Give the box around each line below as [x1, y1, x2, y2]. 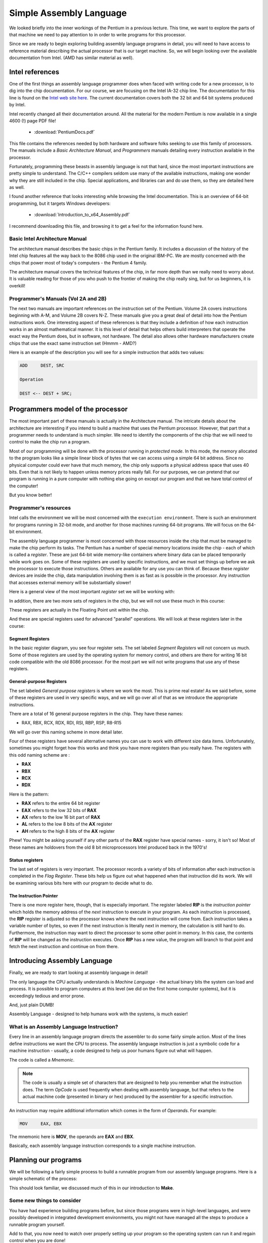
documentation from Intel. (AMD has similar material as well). [9, 55, 134, 61]
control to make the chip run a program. [9, 439, 91, 445]
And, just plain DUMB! [9, 1002, 54, 1008]
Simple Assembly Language [9, 7, 127, 18]
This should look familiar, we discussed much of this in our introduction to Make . [9, 1185, 174, 1191]
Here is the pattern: [9, 791, 49, 797]
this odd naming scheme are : [9, 752, 70, 758]
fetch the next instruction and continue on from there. [9, 944, 119, 950]
